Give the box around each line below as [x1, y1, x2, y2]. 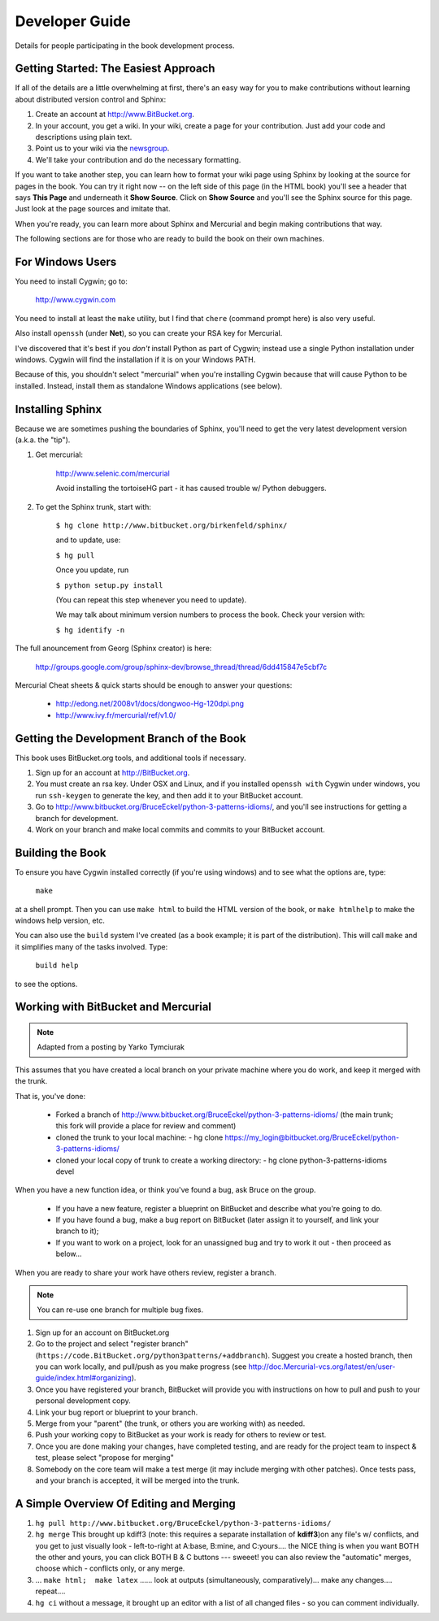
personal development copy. [35, 1396, 132, 1406]
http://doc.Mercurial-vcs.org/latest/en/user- [248, 1362, 396, 1371]
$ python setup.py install [55, 580, 163, 589]
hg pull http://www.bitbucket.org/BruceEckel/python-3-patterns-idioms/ [35, 1519, 332, 1528]
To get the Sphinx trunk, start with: [35, 502, 152, 511]
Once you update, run [55, 565, 129, 575]
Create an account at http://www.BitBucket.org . [35, 110, 195, 120]
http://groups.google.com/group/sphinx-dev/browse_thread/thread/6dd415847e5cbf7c [35, 662, 328, 671]
